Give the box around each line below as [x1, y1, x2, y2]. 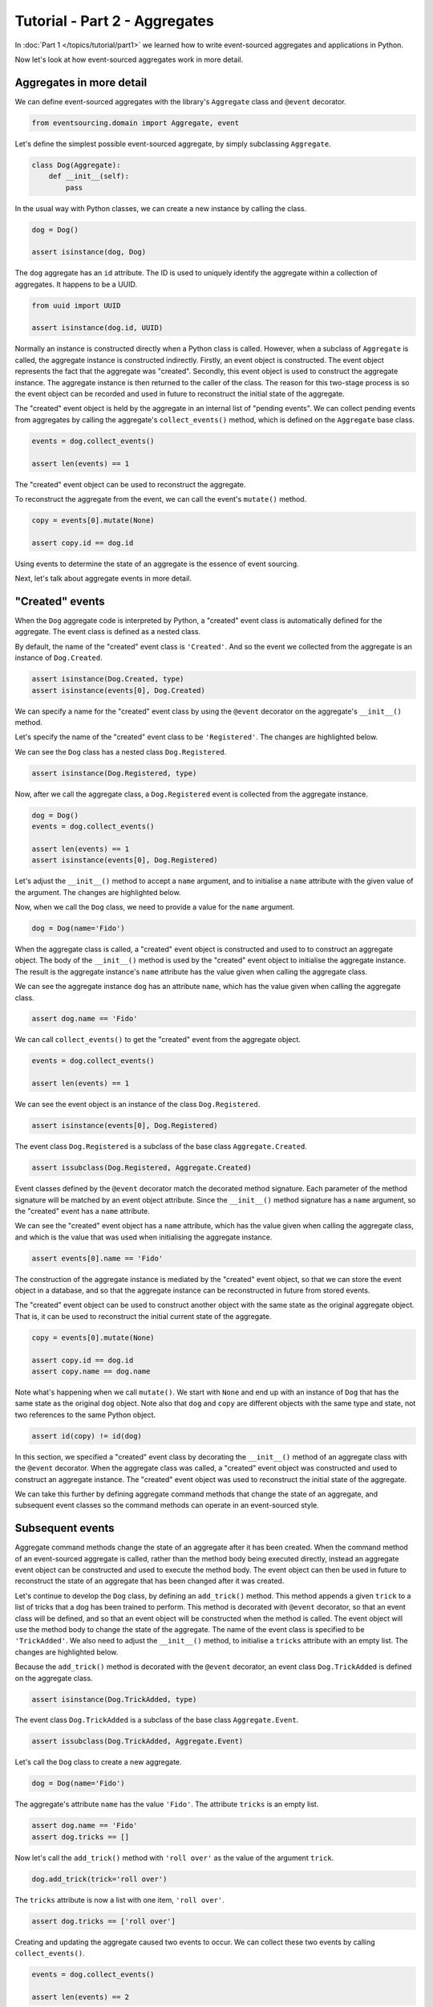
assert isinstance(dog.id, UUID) [31, 324, 164, 332]
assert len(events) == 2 [31, 1992, 130, 2001]
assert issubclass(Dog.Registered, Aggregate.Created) [31, 1163, 252, 1172]
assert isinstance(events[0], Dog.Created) [31, 686, 206, 694]
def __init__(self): [48, 172, 130, 181]
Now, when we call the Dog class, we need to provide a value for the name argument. [14, 902, 295, 911]
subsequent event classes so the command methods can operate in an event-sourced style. [14, 1500, 320, 1510]
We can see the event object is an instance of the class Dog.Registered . [14, 1100, 261, 1109]
